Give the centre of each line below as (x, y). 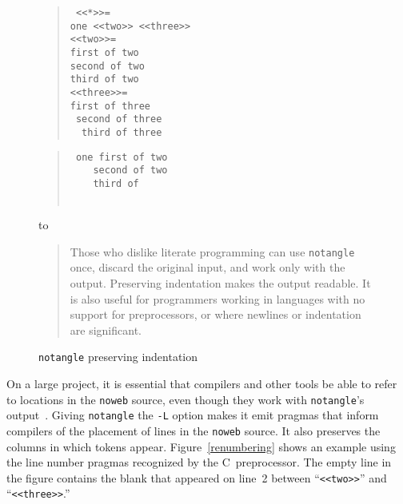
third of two (104, 79)
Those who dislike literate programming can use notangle (212, 251)
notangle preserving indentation (118, 357)
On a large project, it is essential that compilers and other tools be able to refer (202, 383)
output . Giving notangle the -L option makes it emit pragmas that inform (193, 415)
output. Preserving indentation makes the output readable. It (220, 282)
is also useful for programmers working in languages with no (217, 298)
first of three (110, 106)
